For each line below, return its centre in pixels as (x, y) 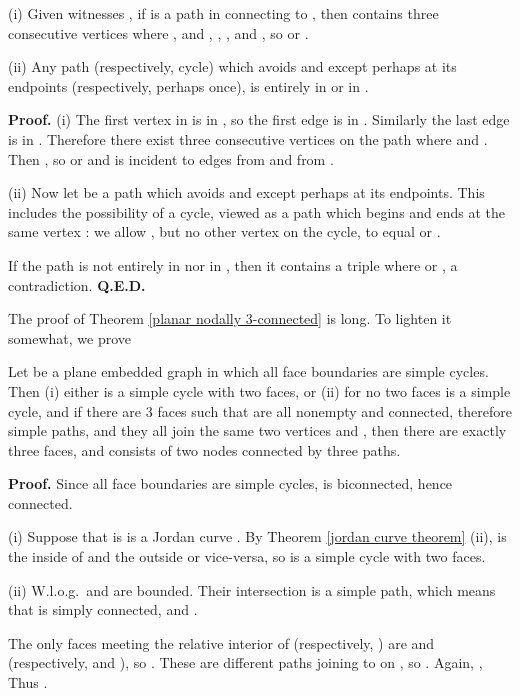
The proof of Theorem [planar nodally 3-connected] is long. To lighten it (230, 318)
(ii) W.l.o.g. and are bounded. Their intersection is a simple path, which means (252, 589)
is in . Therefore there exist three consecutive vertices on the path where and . (248, 138)
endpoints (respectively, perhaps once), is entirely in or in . (188, 85)
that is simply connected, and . (103, 609)
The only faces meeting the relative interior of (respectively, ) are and (221, 642)
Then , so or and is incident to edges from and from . (171, 158)
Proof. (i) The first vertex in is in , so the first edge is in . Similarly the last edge (259, 119)
